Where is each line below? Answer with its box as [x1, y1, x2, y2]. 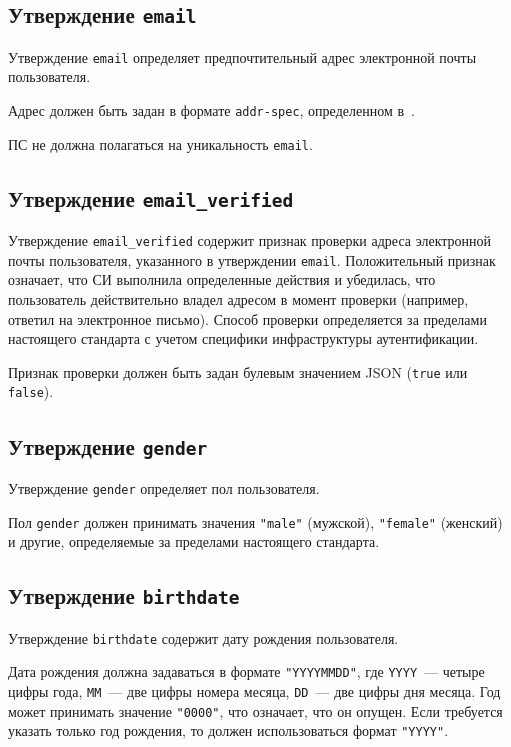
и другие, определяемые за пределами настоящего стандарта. [8, 531, 380, 552]
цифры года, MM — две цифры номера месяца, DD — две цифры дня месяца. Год [8, 680, 501, 701]
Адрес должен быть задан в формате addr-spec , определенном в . [8, 100, 415, 121]
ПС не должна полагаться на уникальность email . [8, 133, 313, 154]
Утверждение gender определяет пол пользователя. [8, 477, 320, 498]
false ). [8, 381, 54, 402]
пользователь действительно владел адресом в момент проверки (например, [8, 289, 469, 310]
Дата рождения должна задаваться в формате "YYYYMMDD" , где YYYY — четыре [8, 661, 485, 682]
